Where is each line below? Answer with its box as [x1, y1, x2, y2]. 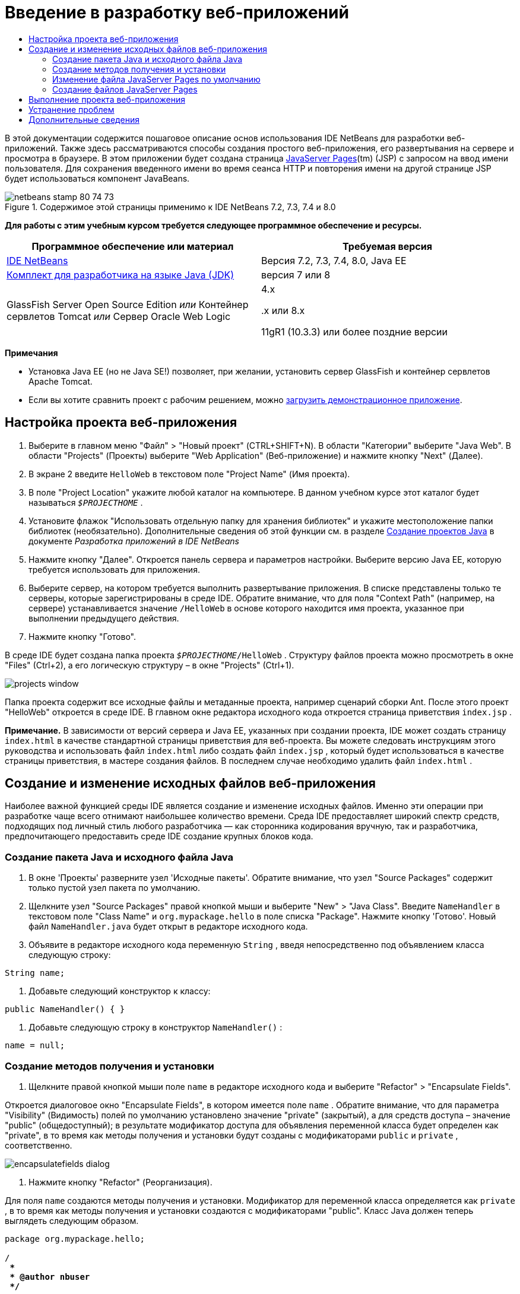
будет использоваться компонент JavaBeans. [5, 173, 190, 183]
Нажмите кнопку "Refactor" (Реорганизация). [28, 1176, 213, 1187]
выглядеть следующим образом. [5, 1215, 139, 1226]
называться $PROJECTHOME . [28, 497, 143, 508]
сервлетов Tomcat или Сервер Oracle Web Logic [7, 310, 231, 322]
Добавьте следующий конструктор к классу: [28, 986, 211, 997]
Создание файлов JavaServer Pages [52, 84, 198, 94]
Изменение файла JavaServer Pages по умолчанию [52, 74, 261, 84]
